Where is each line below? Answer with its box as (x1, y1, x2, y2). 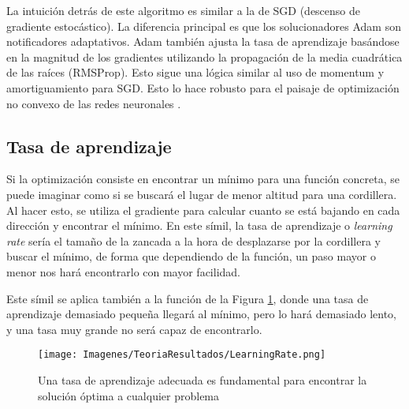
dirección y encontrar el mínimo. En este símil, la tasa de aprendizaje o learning (6, 217, 392, 234)
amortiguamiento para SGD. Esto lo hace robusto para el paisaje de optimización (6, 79, 400, 96)
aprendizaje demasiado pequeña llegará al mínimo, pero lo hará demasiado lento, (6, 306, 396, 322)
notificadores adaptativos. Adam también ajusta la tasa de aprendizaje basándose (6, 33, 400, 50)
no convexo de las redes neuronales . (6, 95, 181, 111)
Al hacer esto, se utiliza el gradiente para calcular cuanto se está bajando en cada (6, 201, 400, 218)
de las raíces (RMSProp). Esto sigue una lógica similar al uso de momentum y (6, 64, 385, 81)
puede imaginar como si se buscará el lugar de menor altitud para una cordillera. (6, 186, 397, 202)
